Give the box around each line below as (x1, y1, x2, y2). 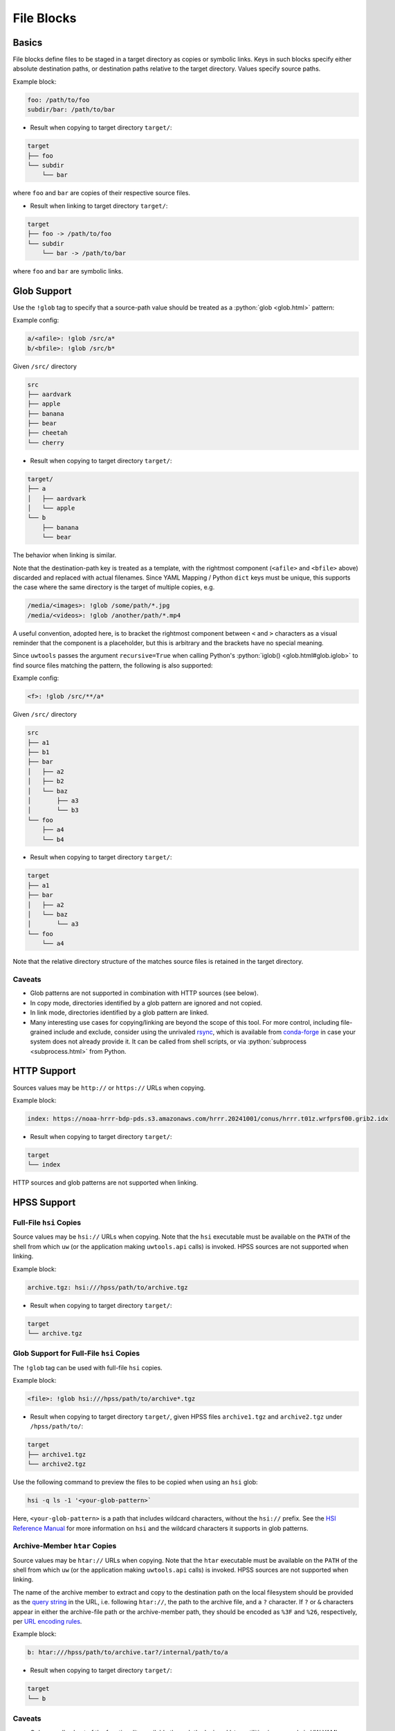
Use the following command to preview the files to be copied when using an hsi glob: (12, 1478, 259, 1487)
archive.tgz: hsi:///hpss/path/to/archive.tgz (27, 1283, 188, 1291)
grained (30, 1028, 53, 1036)
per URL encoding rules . (12, 1617, 82, 1626)
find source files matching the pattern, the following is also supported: (12, 661, 213, 670)
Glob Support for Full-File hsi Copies (12, 1349, 140, 1358)
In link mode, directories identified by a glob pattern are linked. (30, 1008, 209, 1017)
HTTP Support (12, 1065, 76, 1077)
